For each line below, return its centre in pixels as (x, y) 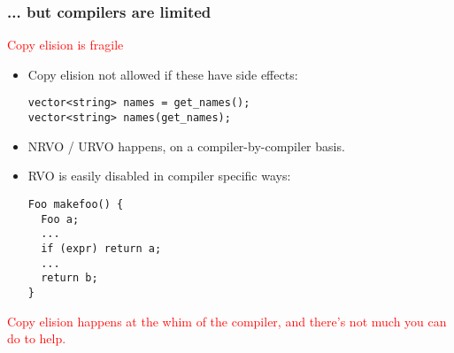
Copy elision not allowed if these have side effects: (163, 74)
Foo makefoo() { (76, 204)
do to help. (37, 338)
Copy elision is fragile (65, 45)
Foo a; (60, 219)
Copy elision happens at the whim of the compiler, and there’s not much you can (227, 321)
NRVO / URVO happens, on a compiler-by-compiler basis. (186, 146)
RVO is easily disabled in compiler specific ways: (159, 176)
